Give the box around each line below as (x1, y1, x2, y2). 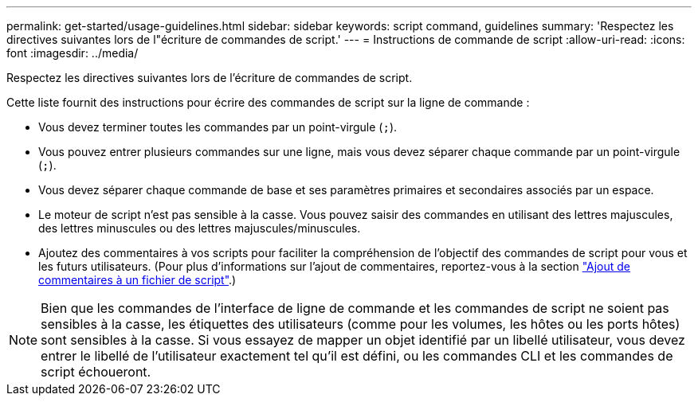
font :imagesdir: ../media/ (6, 46, 139, 60)
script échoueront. (41, 364, 151, 380)
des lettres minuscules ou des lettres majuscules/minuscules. (38, 221, 361, 235)
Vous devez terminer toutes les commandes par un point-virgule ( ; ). (38, 120, 398, 134)
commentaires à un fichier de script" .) (38, 273, 237, 287)
